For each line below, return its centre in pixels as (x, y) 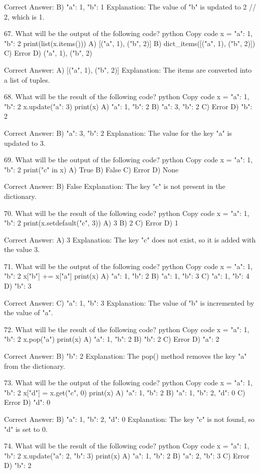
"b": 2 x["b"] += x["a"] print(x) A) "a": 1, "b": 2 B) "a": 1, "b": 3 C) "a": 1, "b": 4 (127, 276)
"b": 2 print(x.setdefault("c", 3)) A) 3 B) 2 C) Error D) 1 (91, 223)
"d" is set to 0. (26, 429)
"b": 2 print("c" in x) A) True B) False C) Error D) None (91, 169)
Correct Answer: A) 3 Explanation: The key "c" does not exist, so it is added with (130, 239)
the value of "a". (29, 312)
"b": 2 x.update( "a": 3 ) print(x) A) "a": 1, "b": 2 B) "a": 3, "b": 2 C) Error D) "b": (128, 106)
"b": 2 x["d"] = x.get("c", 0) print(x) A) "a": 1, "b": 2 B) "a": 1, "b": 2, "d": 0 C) (125, 392)
